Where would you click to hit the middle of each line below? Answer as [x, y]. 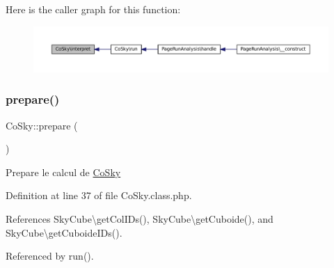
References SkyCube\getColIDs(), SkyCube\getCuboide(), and [140, 219]
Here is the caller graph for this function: [93, 9]
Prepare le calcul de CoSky [63, 172]
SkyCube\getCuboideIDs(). [64, 232]
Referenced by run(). [50, 256]
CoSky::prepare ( [42, 125]
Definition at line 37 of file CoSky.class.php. [99, 195]
